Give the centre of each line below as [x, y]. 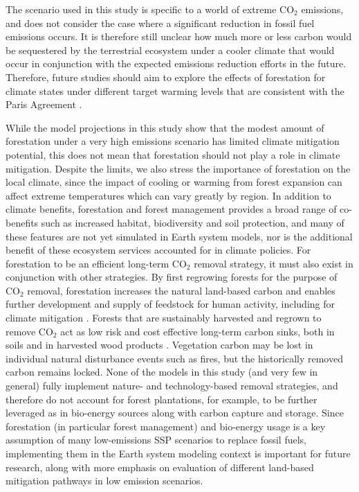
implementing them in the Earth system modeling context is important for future [178, 453]
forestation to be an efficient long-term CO [96, 263]
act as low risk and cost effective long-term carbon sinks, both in [197, 331]
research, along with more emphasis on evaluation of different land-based [160, 467]
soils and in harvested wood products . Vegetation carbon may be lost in [159, 345]
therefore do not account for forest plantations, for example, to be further [162, 399]
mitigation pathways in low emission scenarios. [104, 481]
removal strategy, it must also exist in [274, 263]
